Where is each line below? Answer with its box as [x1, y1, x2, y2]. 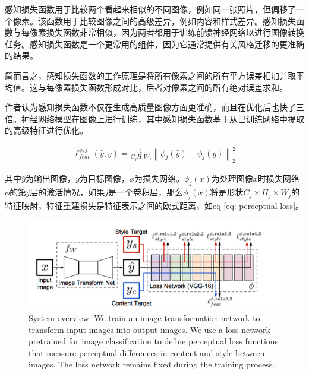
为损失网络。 [134, 172, 185, 185]
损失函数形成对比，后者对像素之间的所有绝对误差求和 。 [71, 81, 288, 93]
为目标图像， [79, 172, 130, 185]
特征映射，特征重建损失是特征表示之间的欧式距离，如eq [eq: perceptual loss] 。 [5, 199, 304, 211]
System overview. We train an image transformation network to [29, 312, 260, 324]
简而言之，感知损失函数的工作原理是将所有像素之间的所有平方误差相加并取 [5, 69, 296, 81]
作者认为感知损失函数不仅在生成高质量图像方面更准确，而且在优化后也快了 [5, 101, 296, 113]
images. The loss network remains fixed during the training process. [29, 358, 275, 370]
